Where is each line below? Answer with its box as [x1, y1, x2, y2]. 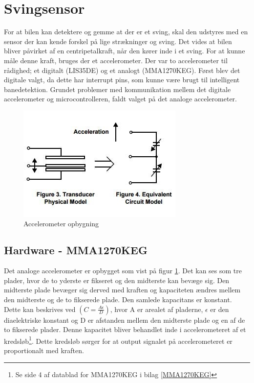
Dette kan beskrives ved [4, 304, 76, 314]
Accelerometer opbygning [23, 218, 99, 229]
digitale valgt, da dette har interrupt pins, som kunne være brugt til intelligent [4, 74, 240, 85]
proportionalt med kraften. [4, 345, 84, 356]
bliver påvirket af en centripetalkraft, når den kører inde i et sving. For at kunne [4, 46, 245, 56]
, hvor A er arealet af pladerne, [110, 304, 203, 314]
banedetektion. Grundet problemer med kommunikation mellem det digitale [4, 84, 231, 94]
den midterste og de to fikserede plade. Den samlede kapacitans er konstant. [4, 294, 232, 305]
